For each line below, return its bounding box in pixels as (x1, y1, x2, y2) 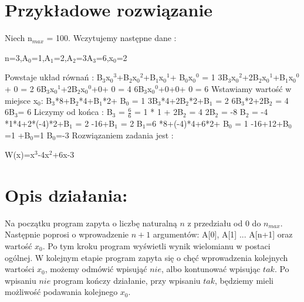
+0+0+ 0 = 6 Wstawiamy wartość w (158, 82, 292, 94)
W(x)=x (5, 148, 35, 161)
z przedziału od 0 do (187, 216, 261, 229)
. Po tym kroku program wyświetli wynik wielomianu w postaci (42, 240, 271, 252)
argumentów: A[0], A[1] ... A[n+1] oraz (153, 228, 293, 240)
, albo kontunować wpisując (161, 263, 261, 275)
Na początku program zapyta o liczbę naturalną (5, 216, 177, 229)
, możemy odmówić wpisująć (45, 263, 147, 275)
